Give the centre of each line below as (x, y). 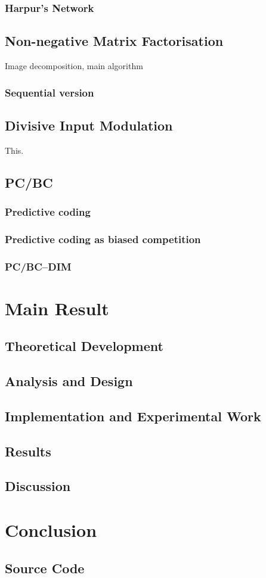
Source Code (45, 568)
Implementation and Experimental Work (133, 416)
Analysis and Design (69, 381)
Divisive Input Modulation (89, 125)
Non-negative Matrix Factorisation (114, 41)
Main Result (57, 308)
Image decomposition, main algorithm (74, 66)
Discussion (38, 486)
